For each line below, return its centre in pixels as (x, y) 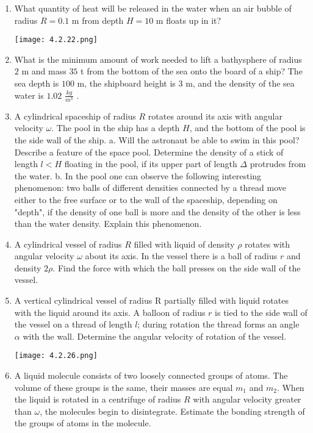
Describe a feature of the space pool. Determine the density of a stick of (149, 152)
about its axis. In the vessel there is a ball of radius (181, 256)
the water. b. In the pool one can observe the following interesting (138, 175)
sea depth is (37, 83)
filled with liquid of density (184, 244)
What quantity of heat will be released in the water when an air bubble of (153, 8)
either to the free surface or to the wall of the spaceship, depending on (146, 199)
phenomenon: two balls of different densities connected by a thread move (150, 188)
